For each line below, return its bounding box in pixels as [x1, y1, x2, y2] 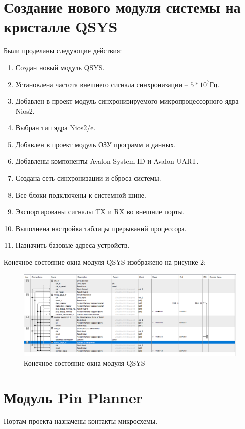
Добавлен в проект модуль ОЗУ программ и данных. [15, 139, 176, 149]
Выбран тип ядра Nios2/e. [15, 122, 96, 133]
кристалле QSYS [4, 16, 118, 37]
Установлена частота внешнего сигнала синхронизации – [15, 79, 188, 89]
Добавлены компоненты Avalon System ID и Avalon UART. [15, 156, 199, 166]
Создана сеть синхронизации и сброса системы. [15, 173, 161, 183]
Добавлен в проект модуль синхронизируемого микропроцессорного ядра [15, 96, 239, 106]
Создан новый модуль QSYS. [15, 62, 105, 72]
